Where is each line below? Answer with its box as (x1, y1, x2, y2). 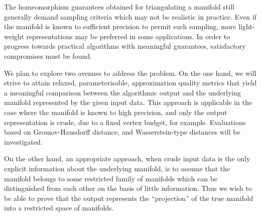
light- (238, 21, 255, 32)
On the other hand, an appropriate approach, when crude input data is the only (4, 153, 250, 164)
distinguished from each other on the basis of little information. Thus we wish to (4, 183, 252, 193)
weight (4, 31, 24, 41)
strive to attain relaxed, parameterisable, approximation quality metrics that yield (4, 77, 257, 88)
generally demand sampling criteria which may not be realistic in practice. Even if (4, 11, 256, 22)
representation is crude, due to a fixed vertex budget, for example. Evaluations (4, 117, 246, 127)
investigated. (4, 136, 43, 147)
